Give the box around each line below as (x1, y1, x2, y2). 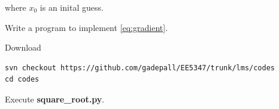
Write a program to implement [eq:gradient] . (5, 21, 168, 33)
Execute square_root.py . (5, 92, 105, 105)
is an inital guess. (40, 1, 104, 13)
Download (5, 41, 41, 54)
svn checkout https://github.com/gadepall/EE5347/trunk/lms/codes (5, 63, 275, 72)
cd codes (5, 75, 40, 84)
